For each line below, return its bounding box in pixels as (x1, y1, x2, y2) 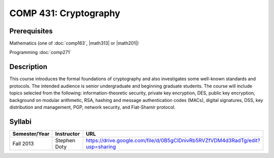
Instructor (55, 130, 80, 137)
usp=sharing (85, 143, 116, 150)
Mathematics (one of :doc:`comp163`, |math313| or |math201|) (9, 40, 139, 46)
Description (9, 63, 48, 71)
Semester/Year (12, 130, 50, 137)
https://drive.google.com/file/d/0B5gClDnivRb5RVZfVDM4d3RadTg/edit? (85, 137, 261, 144)
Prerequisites (9, 27, 53, 35)
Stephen (55, 137, 76, 144)
